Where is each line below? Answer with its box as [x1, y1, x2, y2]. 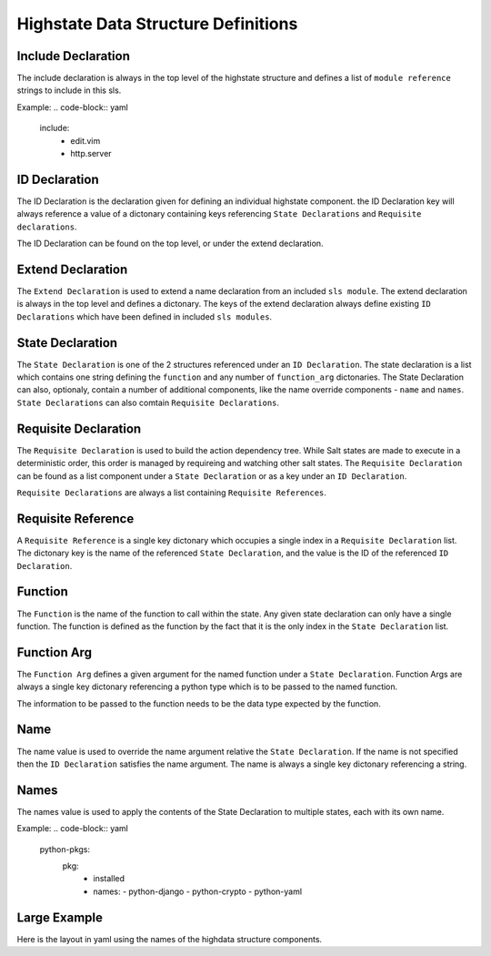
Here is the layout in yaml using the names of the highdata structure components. [16, 933, 323, 944]
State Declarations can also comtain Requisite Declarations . [16, 397, 280, 408]
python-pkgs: [39, 843, 91, 855]
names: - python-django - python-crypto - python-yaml [93, 886, 303, 897]
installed [93, 873, 125, 884]
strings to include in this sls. [16, 85, 122, 96]
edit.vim [70, 135, 101, 146]
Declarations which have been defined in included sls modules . [16, 310, 273, 322]
